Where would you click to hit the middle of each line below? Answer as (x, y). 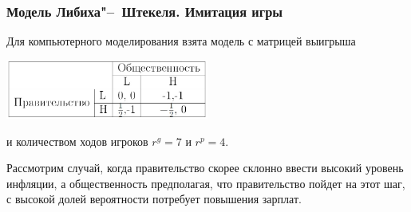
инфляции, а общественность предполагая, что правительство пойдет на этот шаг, (206, 183)
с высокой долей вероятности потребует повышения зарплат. (154, 199)
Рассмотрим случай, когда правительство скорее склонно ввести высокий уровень (205, 168)
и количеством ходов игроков (77, 141)
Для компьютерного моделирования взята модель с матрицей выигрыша (181, 41)
